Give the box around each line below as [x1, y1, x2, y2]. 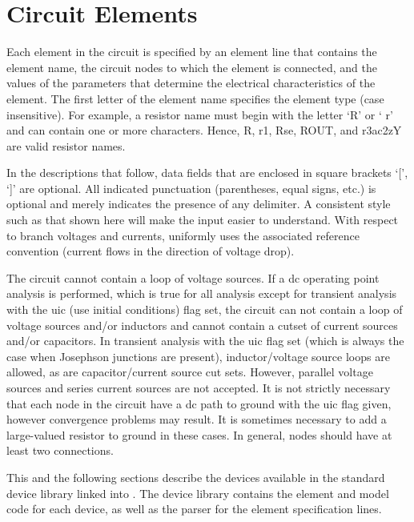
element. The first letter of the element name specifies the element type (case [6, 90, 384, 106]
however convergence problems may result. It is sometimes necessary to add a [6, 411, 387, 428]
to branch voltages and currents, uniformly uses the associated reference [6, 227, 360, 243]
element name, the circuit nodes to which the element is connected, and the [6, 58, 377, 75]
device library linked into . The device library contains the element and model [6, 484, 389, 501]
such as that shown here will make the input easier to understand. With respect [6, 211, 399, 228]
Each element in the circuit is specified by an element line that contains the [6, 43, 377, 60]
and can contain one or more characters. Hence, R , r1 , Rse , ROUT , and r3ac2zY [6, 122, 402, 139]
